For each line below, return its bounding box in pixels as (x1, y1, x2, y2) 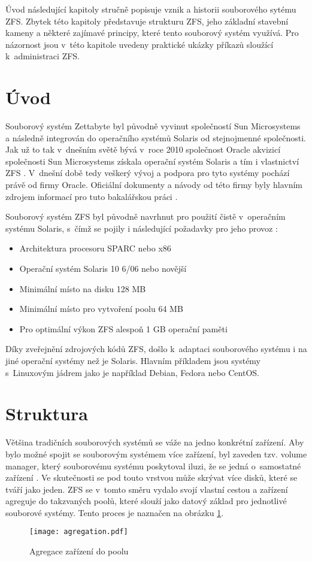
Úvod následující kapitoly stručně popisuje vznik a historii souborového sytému (5, 3, 296, 15)
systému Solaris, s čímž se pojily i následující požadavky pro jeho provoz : (5, 222, 278, 234)
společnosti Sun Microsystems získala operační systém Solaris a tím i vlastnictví (5, 154, 299, 167)
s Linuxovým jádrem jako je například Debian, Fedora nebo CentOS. (5, 366, 259, 378)
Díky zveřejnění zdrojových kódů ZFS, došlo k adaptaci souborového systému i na (5, 342, 307, 355)
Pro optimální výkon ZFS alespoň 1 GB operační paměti (19, 322, 228, 335)
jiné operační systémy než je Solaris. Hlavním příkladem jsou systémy (5, 354, 261, 366)
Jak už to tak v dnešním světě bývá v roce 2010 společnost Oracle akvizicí (5, 143, 281, 156)
